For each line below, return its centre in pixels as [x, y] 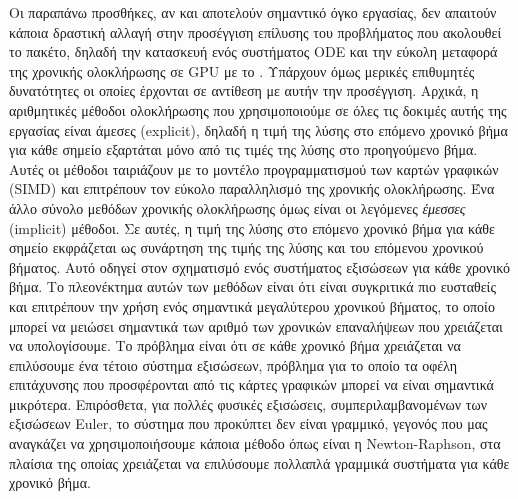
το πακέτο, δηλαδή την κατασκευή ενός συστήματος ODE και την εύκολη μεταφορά [253, 51]
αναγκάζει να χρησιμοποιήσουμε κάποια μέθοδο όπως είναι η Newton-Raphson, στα [255, 443]
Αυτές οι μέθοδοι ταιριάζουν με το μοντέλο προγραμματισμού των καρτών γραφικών [254, 168]
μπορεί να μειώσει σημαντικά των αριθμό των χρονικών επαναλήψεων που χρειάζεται [256, 325]
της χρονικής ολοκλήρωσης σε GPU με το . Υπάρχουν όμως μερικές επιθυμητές [242, 70]
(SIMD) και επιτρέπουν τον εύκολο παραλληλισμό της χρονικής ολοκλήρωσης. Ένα [252, 188]
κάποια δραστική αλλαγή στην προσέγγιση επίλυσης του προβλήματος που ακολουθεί [255, 31]
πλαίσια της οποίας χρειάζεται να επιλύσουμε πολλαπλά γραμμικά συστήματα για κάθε [259, 462]
